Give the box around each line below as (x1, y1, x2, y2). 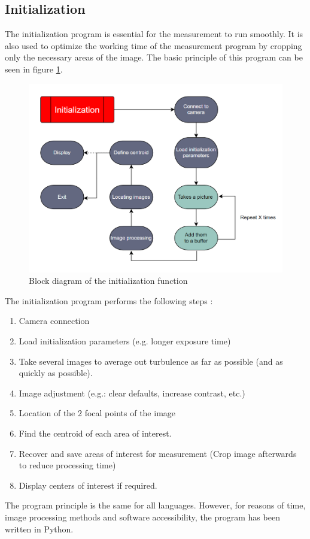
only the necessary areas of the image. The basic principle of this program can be (5, 51, 303, 63)
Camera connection (19, 314, 90, 327)
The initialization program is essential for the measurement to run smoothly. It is (5, 28, 303, 40)
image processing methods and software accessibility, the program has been (5, 510, 280, 523)
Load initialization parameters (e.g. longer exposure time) (19, 335, 231, 347)
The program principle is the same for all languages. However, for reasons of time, (5, 499, 306, 511)
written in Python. (5, 522, 74, 535)
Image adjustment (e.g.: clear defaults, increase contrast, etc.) (19, 386, 245, 399)
